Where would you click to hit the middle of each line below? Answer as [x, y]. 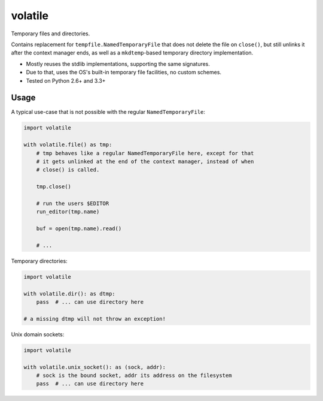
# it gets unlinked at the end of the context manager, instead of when [145, 161]
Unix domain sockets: [38, 334]
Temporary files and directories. [51, 34]
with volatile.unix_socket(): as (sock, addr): [95, 367]
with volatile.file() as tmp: [68, 145]
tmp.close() [54, 187]
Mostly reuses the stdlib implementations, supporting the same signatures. [118, 64]
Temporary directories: [39, 261]
